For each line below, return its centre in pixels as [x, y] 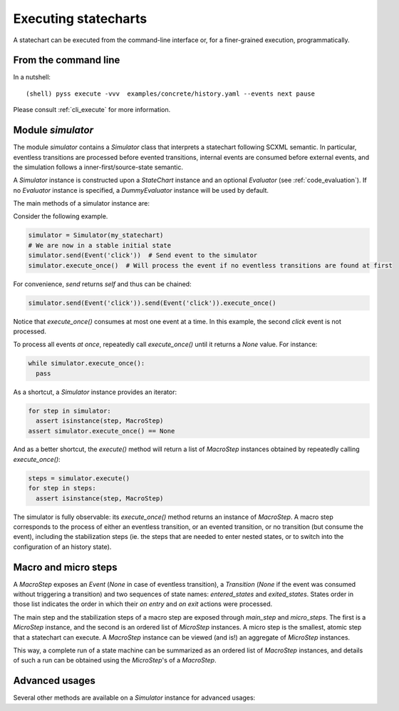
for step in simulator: [70, 411]
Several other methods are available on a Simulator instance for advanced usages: [134, 698]
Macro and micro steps [65, 567]
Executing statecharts [80, 19]
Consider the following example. [61, 216]
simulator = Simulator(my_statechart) [96, 235]
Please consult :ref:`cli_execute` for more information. [92, 110]
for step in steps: [62, 488]
